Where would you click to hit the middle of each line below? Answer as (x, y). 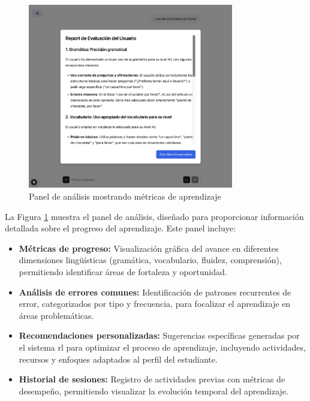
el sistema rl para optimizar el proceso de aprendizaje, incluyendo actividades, (162, 347)
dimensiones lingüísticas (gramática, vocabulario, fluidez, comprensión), (150, 260)
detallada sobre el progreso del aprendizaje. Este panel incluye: (120, 228)
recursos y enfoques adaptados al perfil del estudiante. (118, 359)
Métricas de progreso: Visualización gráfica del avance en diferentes (149, 248)
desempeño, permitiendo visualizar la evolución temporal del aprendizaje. (154, 391)
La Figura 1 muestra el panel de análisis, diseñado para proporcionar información (154, 216)
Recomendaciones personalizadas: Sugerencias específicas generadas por (159, 335)
